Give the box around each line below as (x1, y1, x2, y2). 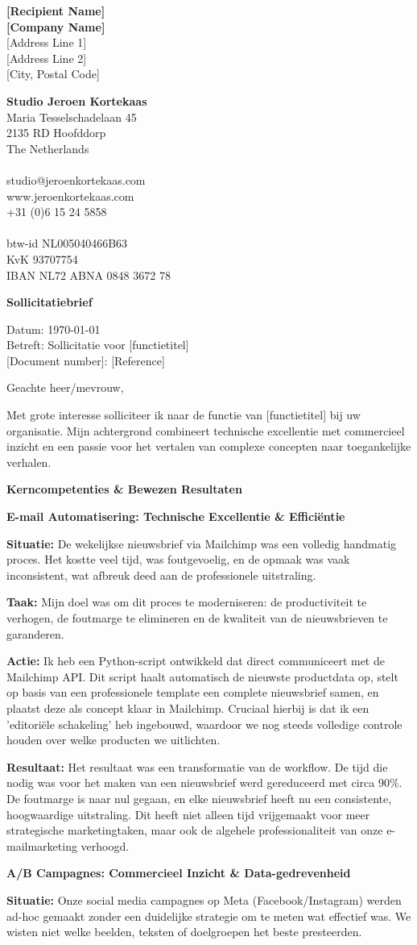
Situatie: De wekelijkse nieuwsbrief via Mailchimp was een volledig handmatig (6, 535, 397, 552)
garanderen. (6, 625, 64, 642)
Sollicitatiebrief (6, 293, 93, 310)
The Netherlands (6, 139, 89, 156)
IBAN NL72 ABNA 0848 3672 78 (6, 266, 171, 283)
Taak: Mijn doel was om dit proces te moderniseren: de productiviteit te (6, 593, 367, 610)
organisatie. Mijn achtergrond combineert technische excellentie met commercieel (6, 422, 405, 439)
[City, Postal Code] (6, 65, 100, 82)
